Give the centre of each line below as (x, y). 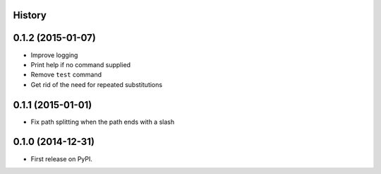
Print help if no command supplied (80, 64)
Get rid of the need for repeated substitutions (96, 84)
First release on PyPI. (62, 158)
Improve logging (54, 55)
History (30, 15)
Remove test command (66, 75)
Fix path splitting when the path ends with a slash (103, 122)
